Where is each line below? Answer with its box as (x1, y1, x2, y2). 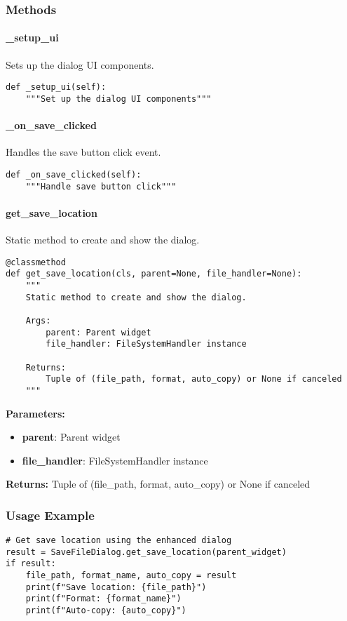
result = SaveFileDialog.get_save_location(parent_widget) (6, 547, 287, 557)
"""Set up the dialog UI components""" (25, 93, 212, 104)
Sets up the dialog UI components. (6, 57, 154, 72)
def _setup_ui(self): (6, 82, 107, 93)
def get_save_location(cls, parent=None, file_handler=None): (6, 269, 302, 279)
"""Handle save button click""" (25, 181, 177, 192)
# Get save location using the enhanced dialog (6, 535, 232, 546)
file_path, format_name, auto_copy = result (25, 570, 237, 581)
